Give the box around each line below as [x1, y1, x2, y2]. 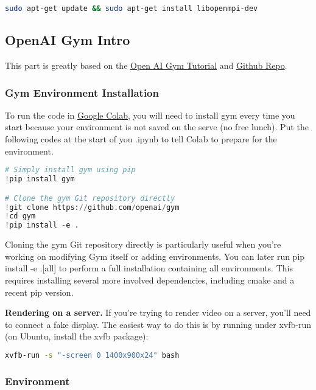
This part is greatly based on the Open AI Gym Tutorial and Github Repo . [5, 59, 287, 72]
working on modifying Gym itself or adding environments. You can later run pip [5, 249, 305, 262]
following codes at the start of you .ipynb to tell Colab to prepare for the [5, 133, 277, 145]
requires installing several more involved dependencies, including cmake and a [5, 273, 295, 286]
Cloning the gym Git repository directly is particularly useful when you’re [5, 238, 281, 251]
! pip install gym [5, 175, 75, 184]
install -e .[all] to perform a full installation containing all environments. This [5, 262, 293, 274]
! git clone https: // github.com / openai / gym [5, 203, 180, 212]
